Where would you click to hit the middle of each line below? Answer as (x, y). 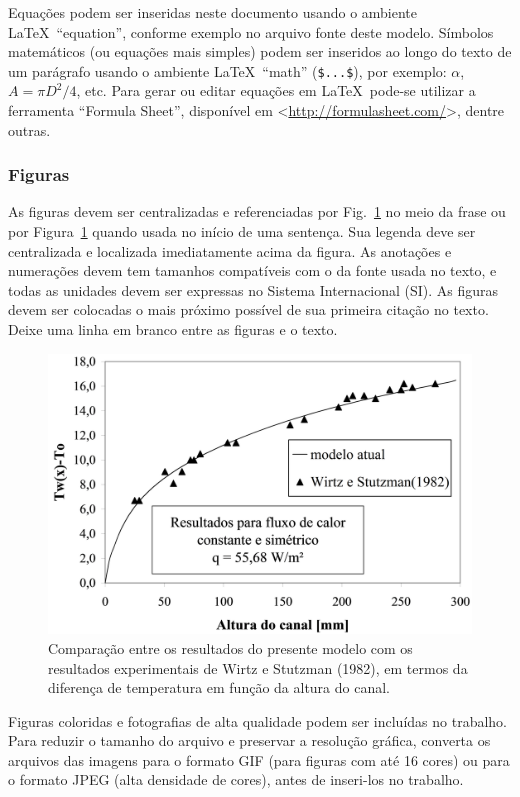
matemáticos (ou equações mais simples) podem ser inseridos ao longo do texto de (260, 51)
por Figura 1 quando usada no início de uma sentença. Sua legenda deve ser (242, 231)
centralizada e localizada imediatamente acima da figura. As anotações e (230, 250)
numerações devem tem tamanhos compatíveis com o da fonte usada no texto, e (252, 270)
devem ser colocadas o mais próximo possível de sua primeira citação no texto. (248, 309)
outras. (29, 129)
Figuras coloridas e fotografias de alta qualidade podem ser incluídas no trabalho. (257, 720)
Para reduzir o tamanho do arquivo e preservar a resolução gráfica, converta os (249, 740)
